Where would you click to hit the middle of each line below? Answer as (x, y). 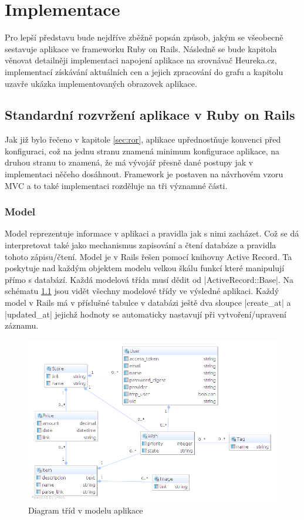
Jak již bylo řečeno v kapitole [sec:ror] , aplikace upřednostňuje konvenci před (143, 139)
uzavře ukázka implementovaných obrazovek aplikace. (101, 83)
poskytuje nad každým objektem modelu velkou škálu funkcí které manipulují (145, 268)
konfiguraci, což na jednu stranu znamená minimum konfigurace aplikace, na (142, 151)
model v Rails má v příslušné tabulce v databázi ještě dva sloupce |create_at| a (148, 303)
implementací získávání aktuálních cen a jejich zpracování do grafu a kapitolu (144, 71)
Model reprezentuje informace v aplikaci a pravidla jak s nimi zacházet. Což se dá (152, 233)
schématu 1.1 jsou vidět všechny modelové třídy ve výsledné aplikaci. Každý (142, 291)
